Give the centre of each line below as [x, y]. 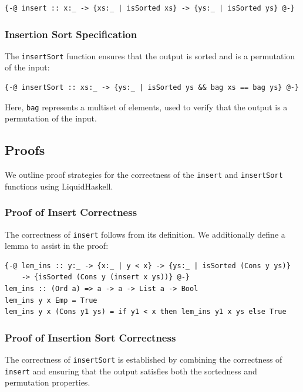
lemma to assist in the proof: [57, 246]
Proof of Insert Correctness [71, 212]
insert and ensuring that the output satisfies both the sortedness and [131, 371]
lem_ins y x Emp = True [51, 300]
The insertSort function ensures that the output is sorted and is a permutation [150, 55]
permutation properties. [48, 382]
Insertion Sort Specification [71, 34]
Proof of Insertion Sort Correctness [90, 337]
